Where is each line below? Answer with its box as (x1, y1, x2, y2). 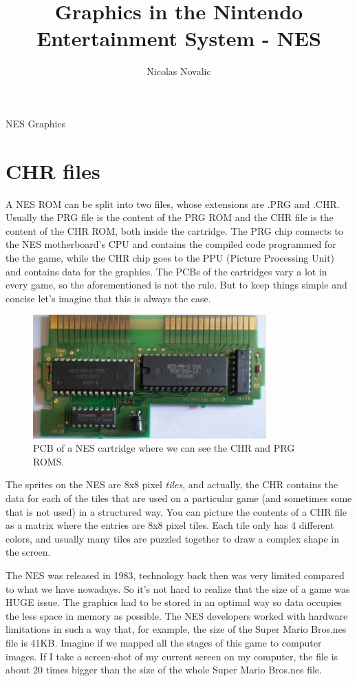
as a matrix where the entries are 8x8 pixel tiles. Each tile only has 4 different (6, 518, 334, 532)
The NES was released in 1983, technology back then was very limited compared (6, 568, 345, 582)
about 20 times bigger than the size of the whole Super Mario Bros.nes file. (6, 662, 322, 677)
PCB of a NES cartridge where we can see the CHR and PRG (33, 441, 295, 455)
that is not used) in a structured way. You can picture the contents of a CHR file (6, 504, 347, 518)
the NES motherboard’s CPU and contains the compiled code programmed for (6, 237, 336, 251)
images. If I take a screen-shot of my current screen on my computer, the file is (6, 649, 338, 663)
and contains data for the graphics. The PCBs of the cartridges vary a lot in (6, 264, 327, 278)
